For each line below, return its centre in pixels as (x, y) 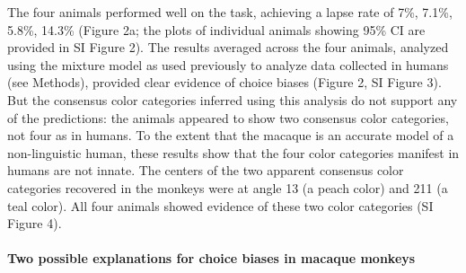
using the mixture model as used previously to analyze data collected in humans (228, 64)
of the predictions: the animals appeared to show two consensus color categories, (228, 117)
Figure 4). (35, 223)
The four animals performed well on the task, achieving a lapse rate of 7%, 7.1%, (230, 12)
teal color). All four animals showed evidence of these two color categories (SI (220, 205)
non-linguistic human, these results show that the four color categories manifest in (233, 152)
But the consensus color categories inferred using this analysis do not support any (233, 99)
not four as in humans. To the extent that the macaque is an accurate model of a (231, 135)
